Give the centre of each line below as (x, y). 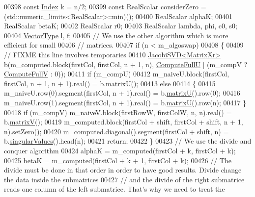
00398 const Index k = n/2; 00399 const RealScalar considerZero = (105, 6)
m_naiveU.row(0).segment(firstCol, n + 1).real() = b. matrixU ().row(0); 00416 (122, 93)
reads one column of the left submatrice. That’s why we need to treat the (114, 189)
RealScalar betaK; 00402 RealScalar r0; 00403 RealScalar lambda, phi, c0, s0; (121, 26)
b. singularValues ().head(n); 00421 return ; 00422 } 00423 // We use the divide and (128, 141)
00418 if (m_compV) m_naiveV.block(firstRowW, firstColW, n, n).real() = (118, 112)
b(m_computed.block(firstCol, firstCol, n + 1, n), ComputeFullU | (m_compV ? (126, 64)
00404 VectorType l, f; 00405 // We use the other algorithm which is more (116, 35)
